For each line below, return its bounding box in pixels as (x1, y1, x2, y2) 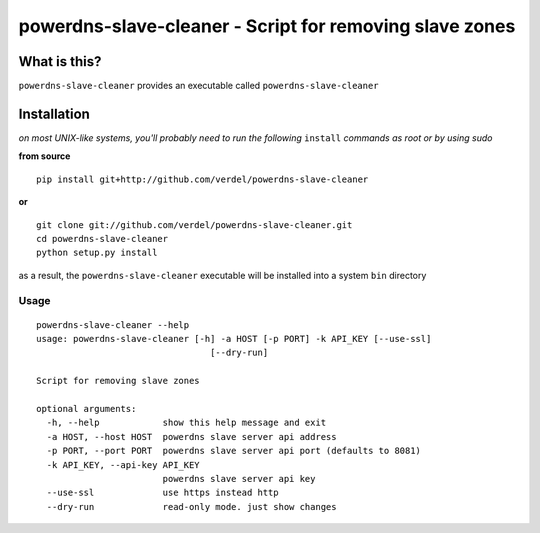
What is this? (18, 53, 102, 70)
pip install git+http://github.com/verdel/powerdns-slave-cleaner (36, 173, 369, 185)
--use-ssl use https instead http (46, 487, 279, 499)
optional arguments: (36, 403, 137, 414)
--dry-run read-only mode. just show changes (46, 501, 337, 512)
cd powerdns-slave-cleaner (36, 233, 169, 244)
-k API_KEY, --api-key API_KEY (46, 459, 200, 470)
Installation (18, 105, 90, 122)
